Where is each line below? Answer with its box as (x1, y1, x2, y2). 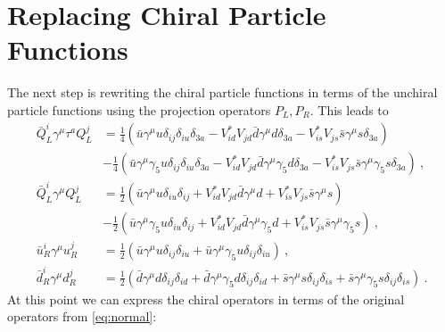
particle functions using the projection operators (7, 100, 271, 119)
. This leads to (309, 100, 389, 119)
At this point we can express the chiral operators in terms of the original (7, 289, 405, 308)
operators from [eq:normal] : (7, 307, 157, 326)
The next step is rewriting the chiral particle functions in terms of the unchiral (7, 83, 438, 102)
